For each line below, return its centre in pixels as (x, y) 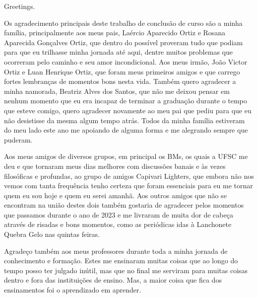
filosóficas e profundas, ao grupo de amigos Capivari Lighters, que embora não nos (129, 176)
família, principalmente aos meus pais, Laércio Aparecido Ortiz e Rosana (115, 33)
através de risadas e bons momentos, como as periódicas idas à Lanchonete (118, 224)
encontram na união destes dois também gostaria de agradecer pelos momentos (124, 205)
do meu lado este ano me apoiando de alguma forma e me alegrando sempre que (126, 130)
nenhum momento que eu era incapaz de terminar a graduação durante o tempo (126, 101)
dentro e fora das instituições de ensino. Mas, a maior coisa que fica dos (113, 280)
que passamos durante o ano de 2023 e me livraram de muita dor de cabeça (119, 214)
